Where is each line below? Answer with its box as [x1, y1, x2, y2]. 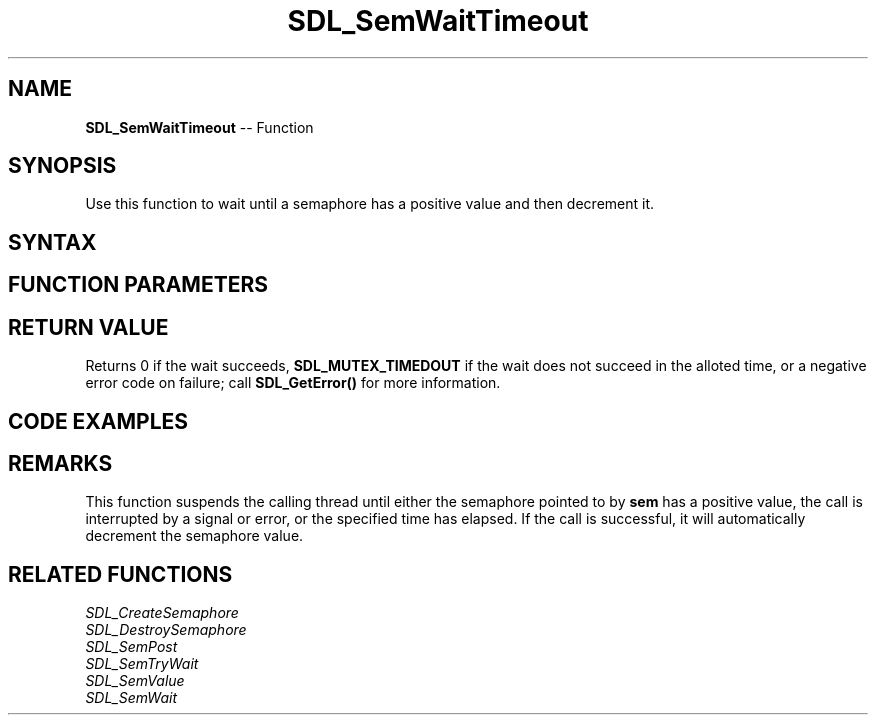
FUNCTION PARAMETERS [8, 272, 268, 298]
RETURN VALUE [8, 314, 169, 340]
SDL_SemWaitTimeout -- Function [85, 118, 314, 136]
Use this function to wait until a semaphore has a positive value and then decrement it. [85, 195, 655, 213]
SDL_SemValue [85, 672, 185, 690]
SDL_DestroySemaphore [85, 621, 247, 639]
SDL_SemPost [85, 638, 178, 656]
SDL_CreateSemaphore [85, 604, 239, 622]
